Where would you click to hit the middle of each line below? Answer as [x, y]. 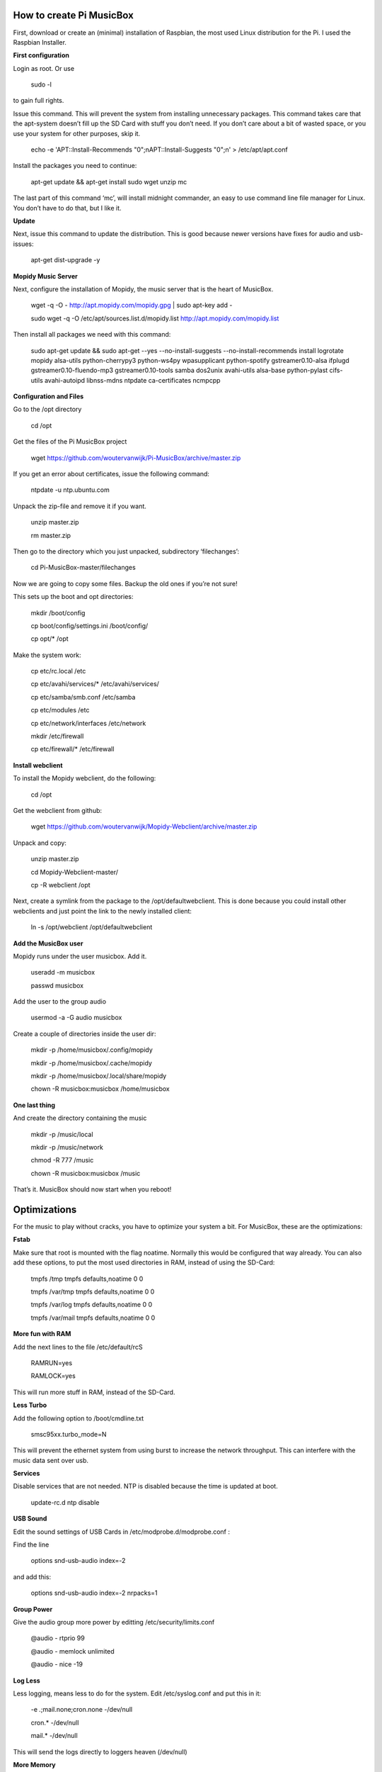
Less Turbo [30, 1405]
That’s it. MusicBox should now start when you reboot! [92, 1189]
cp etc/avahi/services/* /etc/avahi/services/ [95, 684]
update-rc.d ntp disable [65, 1502]
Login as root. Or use [44, 68]
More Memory [34, 1764]
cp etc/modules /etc [60, 710]
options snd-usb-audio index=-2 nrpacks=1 [94, 1593]
